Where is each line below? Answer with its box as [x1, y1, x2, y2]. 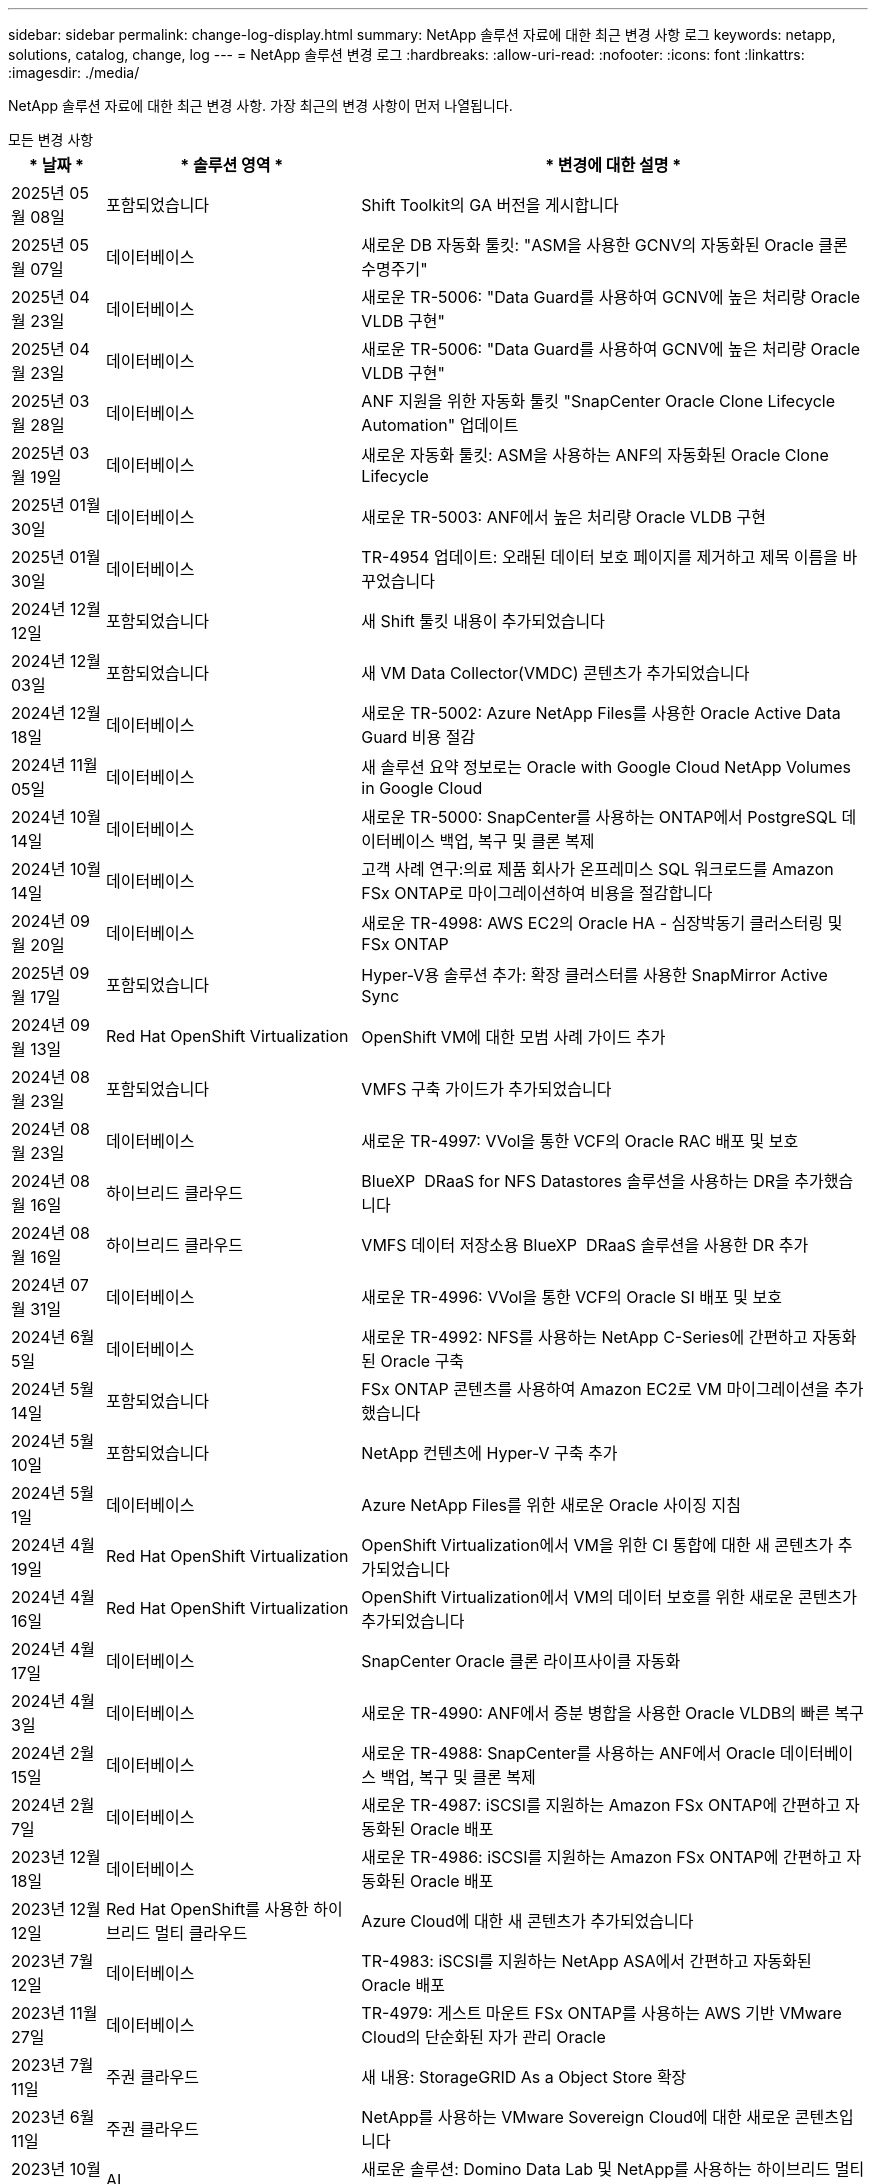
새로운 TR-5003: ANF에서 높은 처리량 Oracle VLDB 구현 [361, 507, 766, 527]
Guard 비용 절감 [361, 727, 476, 747]
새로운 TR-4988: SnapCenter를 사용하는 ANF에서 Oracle [361, 1743, 776, 1763]
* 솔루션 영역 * [180, 155, 284, 175]
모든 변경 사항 [8, 131, 94, 148]
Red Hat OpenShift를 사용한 [106, 1899, 309, 1919]
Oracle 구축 [380, 1351, 465, 1371]
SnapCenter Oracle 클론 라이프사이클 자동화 [361, 1651, 681, 1671]
